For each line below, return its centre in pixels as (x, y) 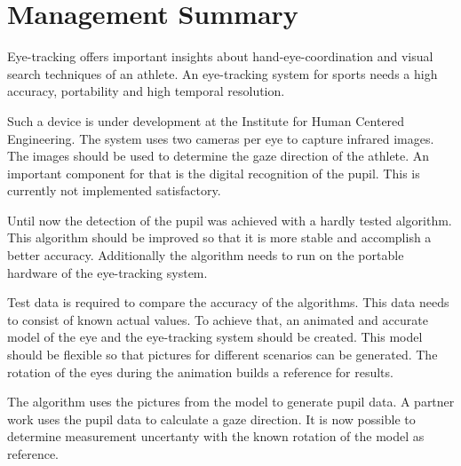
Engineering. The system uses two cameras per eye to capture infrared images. (221, 138)
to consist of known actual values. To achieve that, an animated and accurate (218, 319)
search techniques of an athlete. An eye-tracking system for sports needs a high (223, 73)
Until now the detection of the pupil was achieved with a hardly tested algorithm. (230, 220)
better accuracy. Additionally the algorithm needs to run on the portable (206, 255)
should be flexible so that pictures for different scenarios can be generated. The (223, 355)
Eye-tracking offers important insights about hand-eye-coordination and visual (220, 56)
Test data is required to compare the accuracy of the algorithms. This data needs (228, 302)
